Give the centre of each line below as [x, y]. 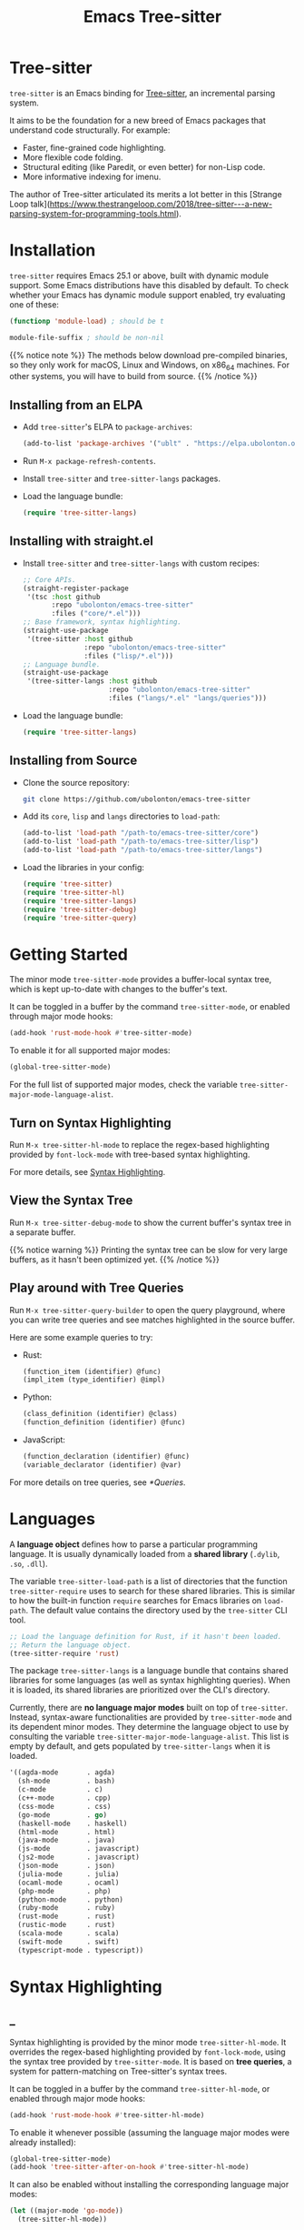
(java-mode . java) [67, 1840]
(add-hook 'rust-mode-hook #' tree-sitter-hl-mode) [107, 2115]
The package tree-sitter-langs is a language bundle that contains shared [149, 1671]
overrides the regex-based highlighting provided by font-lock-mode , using [147, 2052]
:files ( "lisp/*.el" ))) [129, 656]
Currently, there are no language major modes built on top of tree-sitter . [149, 1708]
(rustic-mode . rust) [67, 1925]
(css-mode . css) [64, 1806]
